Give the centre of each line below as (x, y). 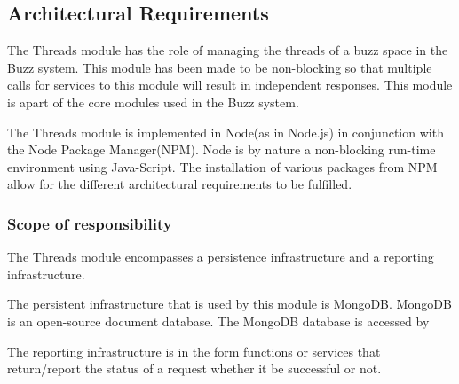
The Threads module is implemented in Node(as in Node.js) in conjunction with (226, 132)
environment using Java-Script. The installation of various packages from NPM (222, 166)
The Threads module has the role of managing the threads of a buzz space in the (228, 50)
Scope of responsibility (90, 223)
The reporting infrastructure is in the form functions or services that (194, 351)
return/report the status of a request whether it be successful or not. (194, 368)
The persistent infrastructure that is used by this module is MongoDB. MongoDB (229, 304)
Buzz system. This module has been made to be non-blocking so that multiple (220, 67)
